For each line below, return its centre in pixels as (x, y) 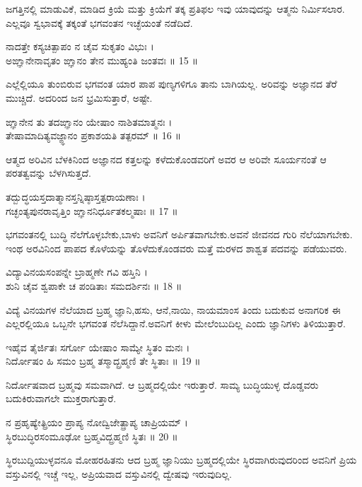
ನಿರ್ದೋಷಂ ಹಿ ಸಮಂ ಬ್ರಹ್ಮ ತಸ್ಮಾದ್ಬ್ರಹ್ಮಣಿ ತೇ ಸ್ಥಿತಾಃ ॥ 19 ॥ (103, 361)
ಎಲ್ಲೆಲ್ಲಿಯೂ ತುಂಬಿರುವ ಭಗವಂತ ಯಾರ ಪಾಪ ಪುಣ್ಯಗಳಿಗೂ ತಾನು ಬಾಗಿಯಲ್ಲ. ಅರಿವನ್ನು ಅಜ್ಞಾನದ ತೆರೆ (171, 84)
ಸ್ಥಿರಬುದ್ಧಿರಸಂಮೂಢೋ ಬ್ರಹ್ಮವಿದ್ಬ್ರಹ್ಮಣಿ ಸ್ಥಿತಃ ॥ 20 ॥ (92, 436)
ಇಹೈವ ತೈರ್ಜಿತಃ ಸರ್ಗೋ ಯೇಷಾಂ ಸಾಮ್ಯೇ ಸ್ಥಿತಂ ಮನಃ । (98, 347)
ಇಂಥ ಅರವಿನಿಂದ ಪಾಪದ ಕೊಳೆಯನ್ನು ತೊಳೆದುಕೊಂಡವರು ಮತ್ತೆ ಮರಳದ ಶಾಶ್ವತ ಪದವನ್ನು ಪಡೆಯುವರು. (176, 248)
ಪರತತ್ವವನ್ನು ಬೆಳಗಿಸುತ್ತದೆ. (48, 173)
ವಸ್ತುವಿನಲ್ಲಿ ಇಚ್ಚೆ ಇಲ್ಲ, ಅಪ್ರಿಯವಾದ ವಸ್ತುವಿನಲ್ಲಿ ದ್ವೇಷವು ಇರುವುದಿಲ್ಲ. (119, 473)
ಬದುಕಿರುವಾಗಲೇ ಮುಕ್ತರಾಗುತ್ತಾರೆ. (61, 398)
